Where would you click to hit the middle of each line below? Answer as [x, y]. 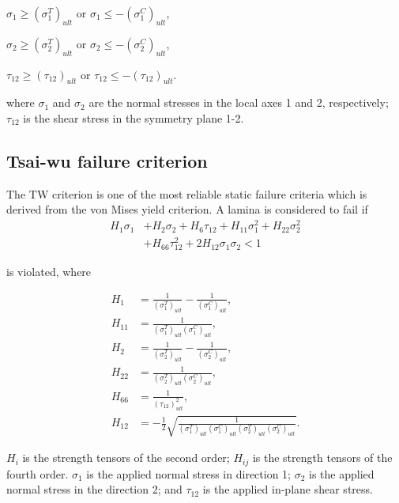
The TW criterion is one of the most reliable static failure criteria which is [187, 193]
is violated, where [49, 271]
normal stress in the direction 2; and [94, 489]
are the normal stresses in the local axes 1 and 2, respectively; [239, 102]
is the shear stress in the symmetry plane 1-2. [134, 117]
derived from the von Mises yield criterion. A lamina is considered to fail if [187, 209]
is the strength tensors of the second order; [126, 458]
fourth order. [38, 473]
